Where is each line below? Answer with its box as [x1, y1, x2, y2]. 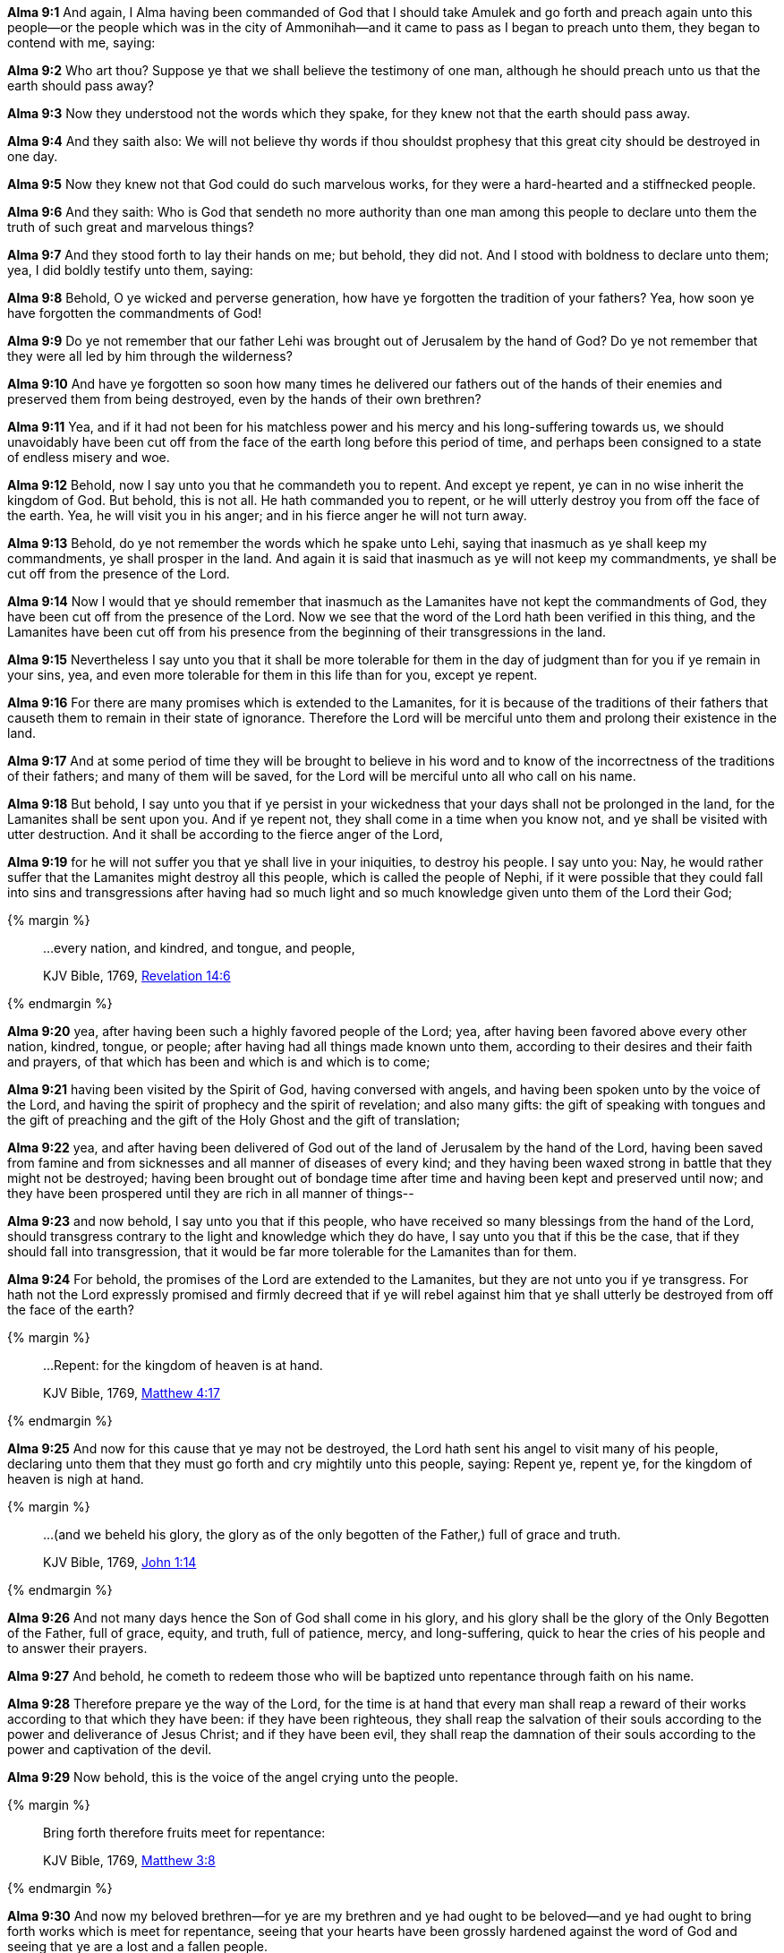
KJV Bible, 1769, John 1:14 [43, 1555, 197, 1570]
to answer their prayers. [7, 1640, 148, 1656]
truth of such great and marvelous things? [7, 219, 254, 235]
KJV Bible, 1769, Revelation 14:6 [43, 968, 231, 983]
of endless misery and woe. [7, 450, 170, 465]
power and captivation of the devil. [7, 1742, 212, 1757]
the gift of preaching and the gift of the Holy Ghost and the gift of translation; [7, 1112, 461, 1127]
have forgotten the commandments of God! [7, 305, 262, 321]
